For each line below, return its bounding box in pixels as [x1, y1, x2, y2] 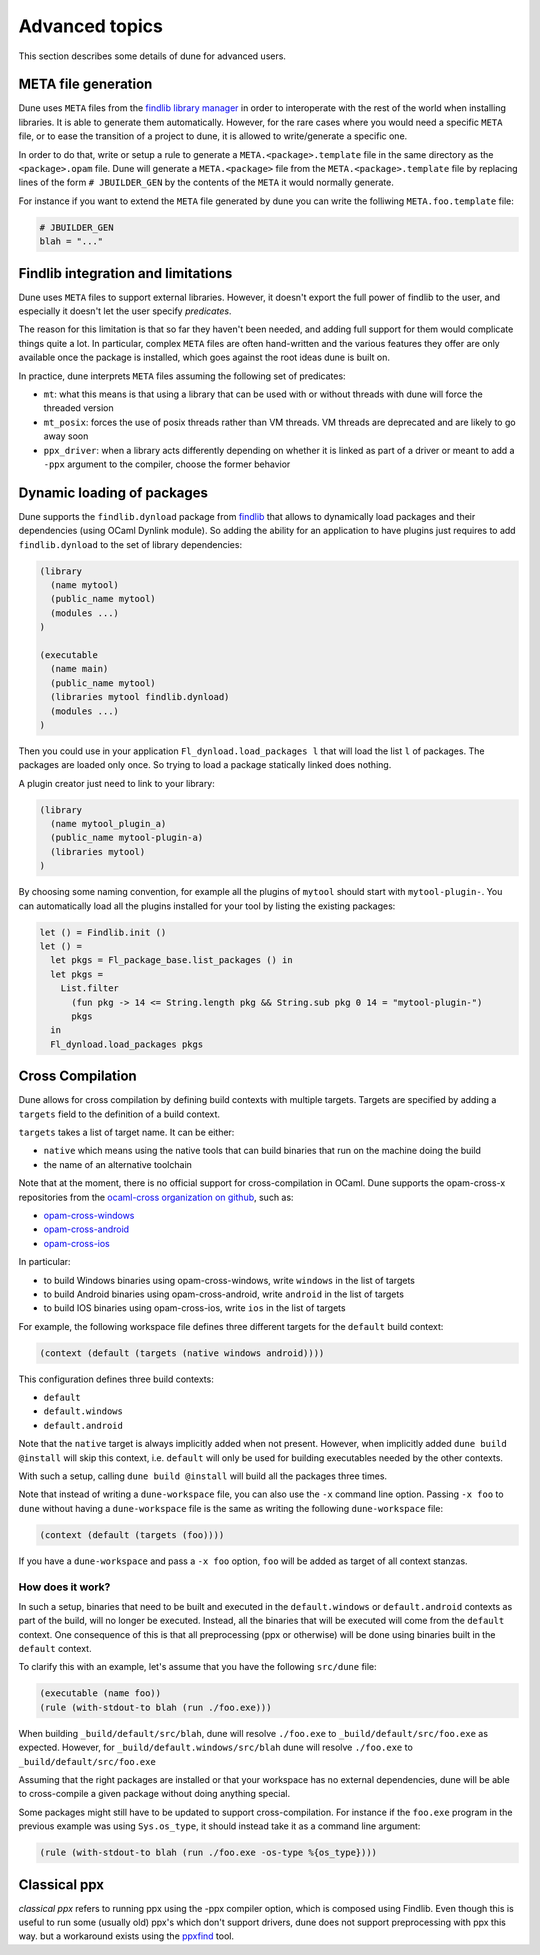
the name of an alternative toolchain [43, 1158, 192, 1170]
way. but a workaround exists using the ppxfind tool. [18, 1930, 235, 1942]
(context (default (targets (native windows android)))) [39, 1347, 325, 1359]
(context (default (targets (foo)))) [39, 1529, 225, 1540]
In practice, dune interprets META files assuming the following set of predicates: [18, 370, 346, 382]
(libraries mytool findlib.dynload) [50, 691, 230, 703]
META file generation [18, 76, 153, 93]
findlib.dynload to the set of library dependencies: [18, 538, 243, 550]
